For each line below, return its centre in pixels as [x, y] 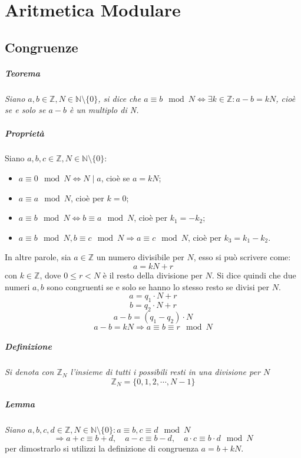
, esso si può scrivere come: [242, 257]
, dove [50, 275]
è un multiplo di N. [104, 110]
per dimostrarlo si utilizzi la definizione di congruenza [102, 448]
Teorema [22, 73]
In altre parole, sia [38, 257]
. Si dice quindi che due [254, 275]
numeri [17, 286]
